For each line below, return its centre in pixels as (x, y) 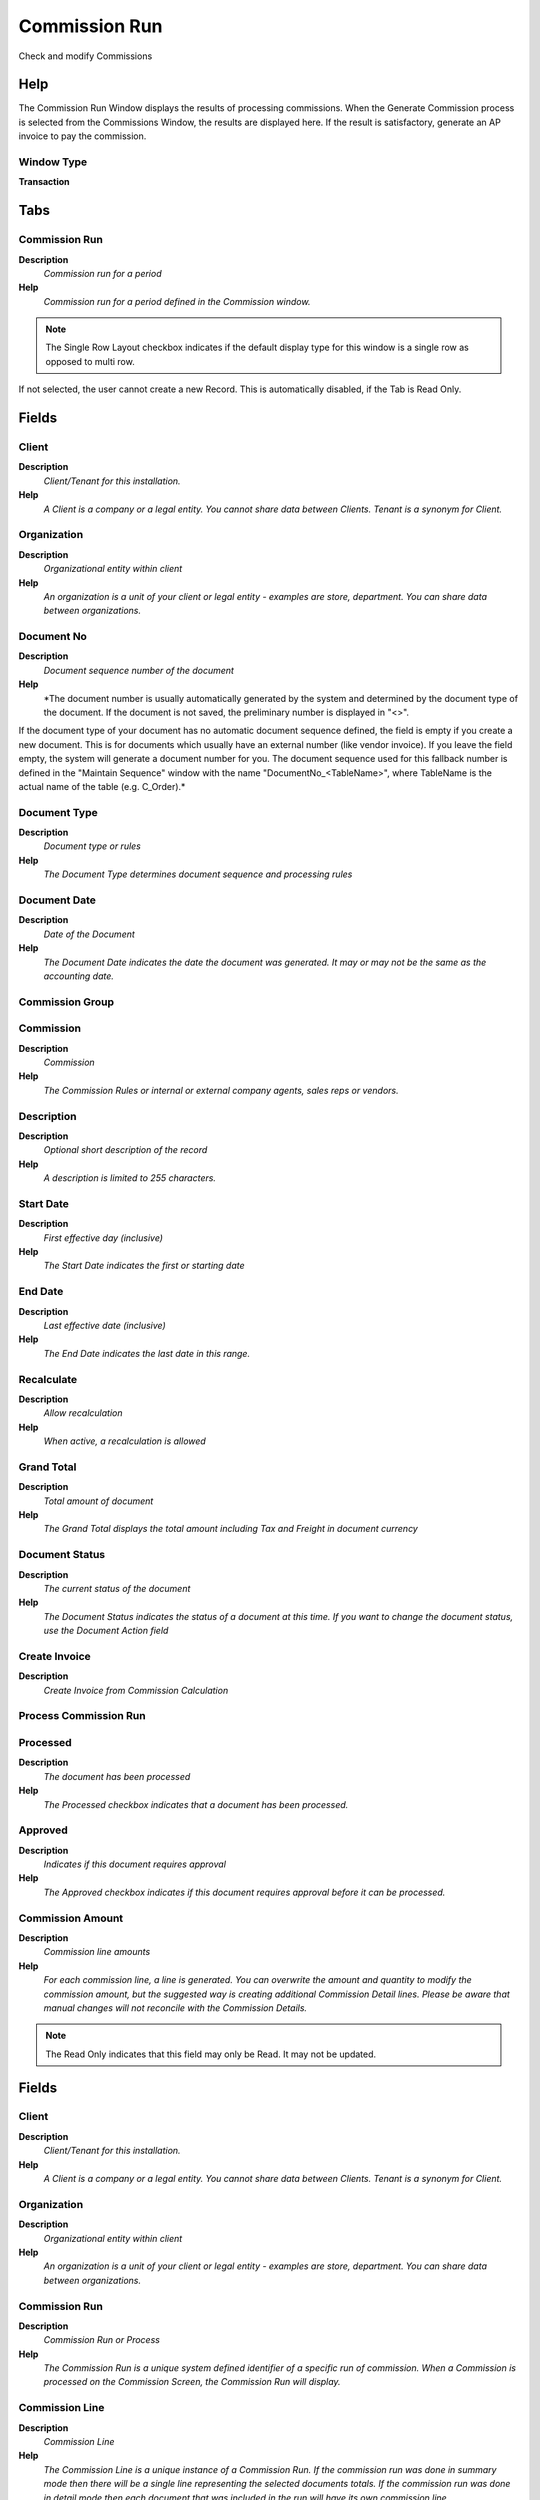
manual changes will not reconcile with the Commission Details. (175, 2007)
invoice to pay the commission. (82, 136)
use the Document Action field (106, 1631)
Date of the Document (89, 934)
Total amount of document (98, 1501)
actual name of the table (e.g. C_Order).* (102, 786)
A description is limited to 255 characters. (130, 1178)
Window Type (53, 162)
